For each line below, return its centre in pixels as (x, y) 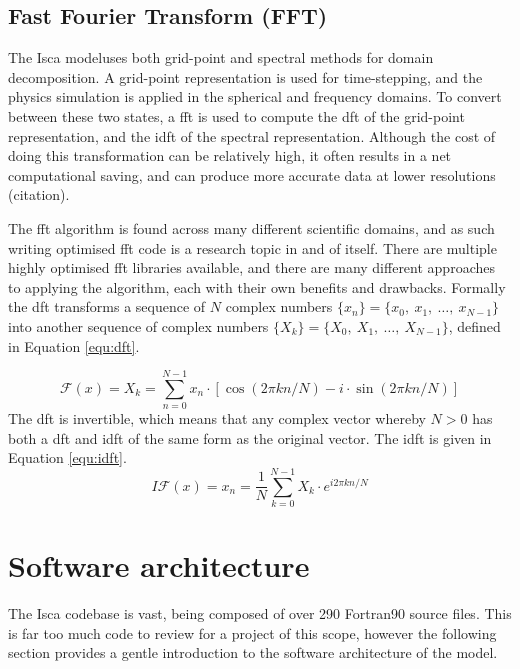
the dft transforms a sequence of (107, 306)
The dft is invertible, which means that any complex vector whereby (217, 418)
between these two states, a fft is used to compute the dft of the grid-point (236, 115)
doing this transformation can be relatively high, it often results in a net (230, 155)
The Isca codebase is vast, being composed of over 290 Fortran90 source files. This (260, 613)
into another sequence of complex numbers (138, 325)
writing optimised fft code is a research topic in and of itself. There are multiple (252, 247)
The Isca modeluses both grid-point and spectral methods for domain (221, 57)
